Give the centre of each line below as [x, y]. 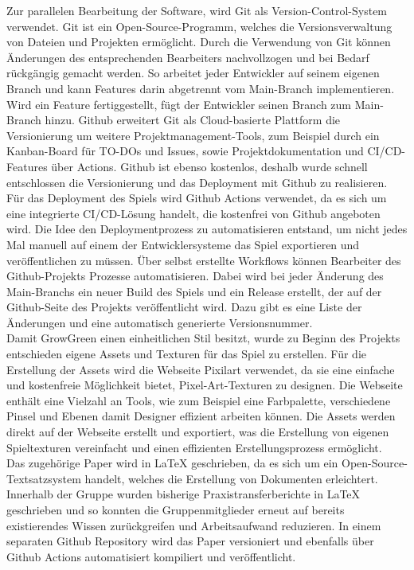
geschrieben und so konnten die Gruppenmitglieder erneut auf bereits [176, 509]
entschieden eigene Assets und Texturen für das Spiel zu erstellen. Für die [187, 354]
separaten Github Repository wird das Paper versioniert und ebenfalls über [190, 541]
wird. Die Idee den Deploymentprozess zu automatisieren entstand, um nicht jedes [207, 229]
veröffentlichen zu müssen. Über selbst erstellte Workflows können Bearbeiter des [204, 260]
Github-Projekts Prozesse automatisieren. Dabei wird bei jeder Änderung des [195, 276]
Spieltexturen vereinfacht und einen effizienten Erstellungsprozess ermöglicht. [194, 447]
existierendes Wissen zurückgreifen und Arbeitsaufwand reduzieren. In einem [194, 525]
